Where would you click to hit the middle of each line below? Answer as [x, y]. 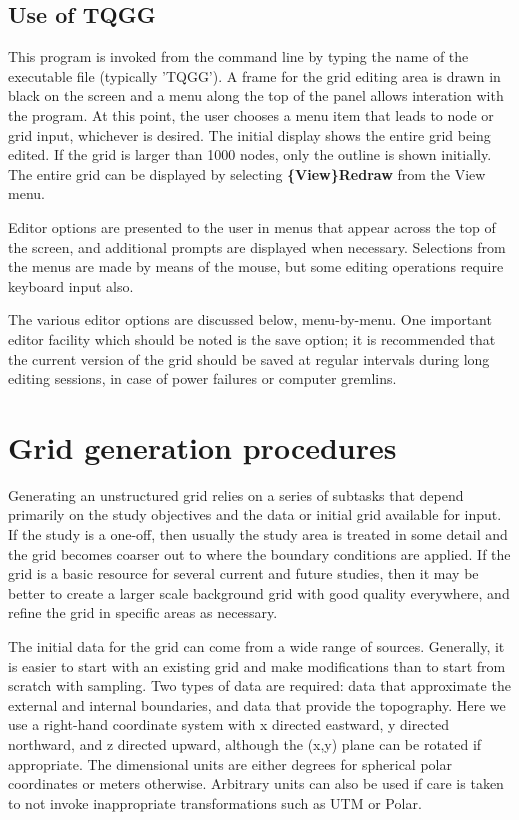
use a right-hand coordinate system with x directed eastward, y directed [229, 724]
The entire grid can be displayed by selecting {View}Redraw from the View [247, 173]
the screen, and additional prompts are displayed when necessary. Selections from [257, 246]
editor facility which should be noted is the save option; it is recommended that [252, 338]
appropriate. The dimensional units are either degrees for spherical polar [230, 763]
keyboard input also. [71, 285]
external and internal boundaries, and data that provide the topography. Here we [257, 704]
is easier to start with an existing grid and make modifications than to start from [257, 665]
